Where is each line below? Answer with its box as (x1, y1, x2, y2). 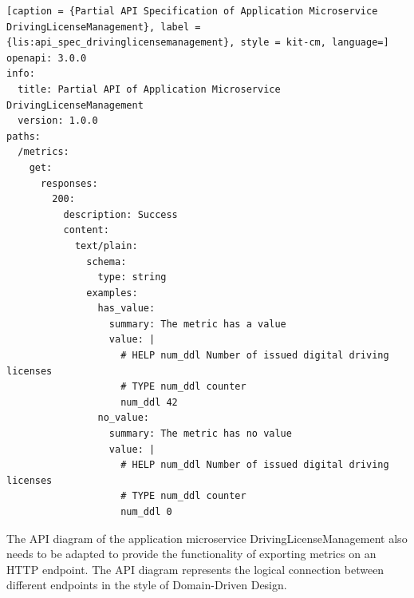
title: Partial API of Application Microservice (18, 83, 281, 95)
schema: (86, 255, 127, 267)
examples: (86, 287, 138, 299)
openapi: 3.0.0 (6, 52, 87, 64)
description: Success (63, 208, 178, 220)
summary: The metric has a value (108, 318, 286, 330)
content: (63, 224, 109, 236)
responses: (40, 177, 98, 189)
